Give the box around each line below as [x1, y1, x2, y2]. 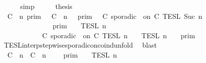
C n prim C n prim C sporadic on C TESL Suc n [7, 10, 203, 21]
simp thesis [20, 1, 72, 11]
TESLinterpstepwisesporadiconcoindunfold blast [3, 40, 157, 50]
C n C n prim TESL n [7, 49, 117, 60]
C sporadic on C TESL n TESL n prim [42, 30, 195, 40]
